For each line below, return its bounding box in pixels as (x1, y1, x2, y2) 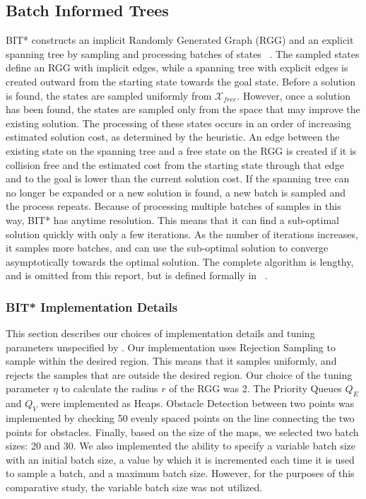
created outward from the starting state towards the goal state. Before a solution (6, 74, 356, 88)
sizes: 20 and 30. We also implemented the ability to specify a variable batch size (6, 438, 356, 453)
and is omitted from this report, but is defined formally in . (6, 268, 268, 283)
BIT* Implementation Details (6, 298, 178, 315)
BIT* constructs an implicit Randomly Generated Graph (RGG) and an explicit (6, 33, 354, 47)
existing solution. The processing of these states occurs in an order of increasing (6, 115, 351, 130)
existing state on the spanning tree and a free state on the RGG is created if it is (6, 143, 357, 158)
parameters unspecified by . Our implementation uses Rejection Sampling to (6, 339, 336, 354)
